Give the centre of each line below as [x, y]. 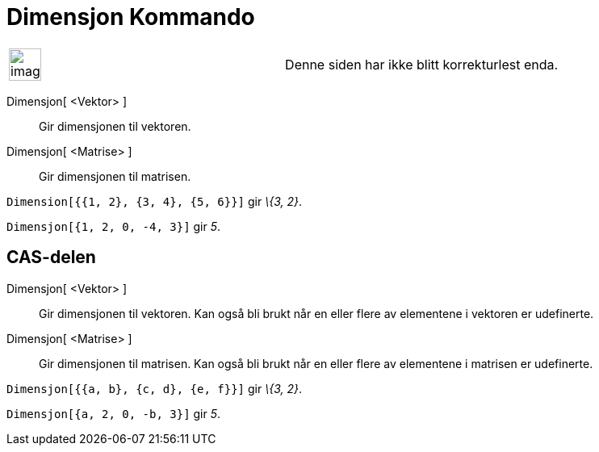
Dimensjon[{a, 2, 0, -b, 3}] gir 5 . [114, 413]
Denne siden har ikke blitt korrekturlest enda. [422, 64]
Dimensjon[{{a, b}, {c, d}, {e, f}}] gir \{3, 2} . [154, 388]
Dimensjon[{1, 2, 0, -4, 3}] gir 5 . [114, 226]
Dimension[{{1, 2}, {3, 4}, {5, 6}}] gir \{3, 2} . [154, 201]
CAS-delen [51, 257]
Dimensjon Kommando [131, 17]
